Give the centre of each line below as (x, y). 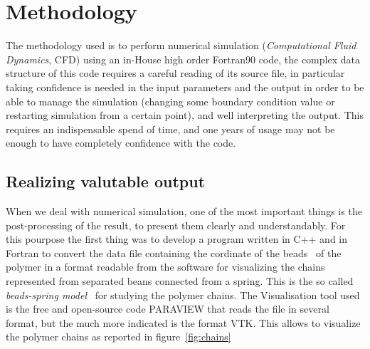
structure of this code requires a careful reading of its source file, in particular (175, 73)
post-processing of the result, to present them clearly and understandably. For (176, 225)
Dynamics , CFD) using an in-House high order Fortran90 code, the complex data (183, 59)
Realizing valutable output (106, 181)
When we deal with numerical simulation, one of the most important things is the (184, 211)
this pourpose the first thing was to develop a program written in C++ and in (177, 239)
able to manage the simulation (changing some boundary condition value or (170, 101)
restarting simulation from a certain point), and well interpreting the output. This (185, 115)
